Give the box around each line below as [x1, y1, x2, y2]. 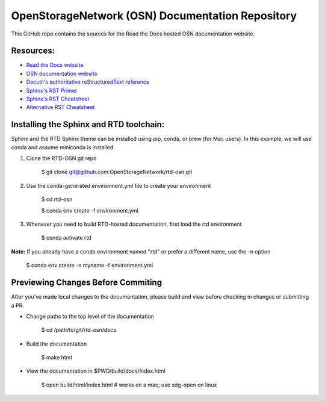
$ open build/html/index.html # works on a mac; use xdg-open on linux [41, 381, 217, 388]
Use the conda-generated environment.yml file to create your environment [26, 182, 211, 189]
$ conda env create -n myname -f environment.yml [26, 262, 153, 269]
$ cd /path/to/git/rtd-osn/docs [41, 326, 117, 334]
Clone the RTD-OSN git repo [26, 155, 97, 162]
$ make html [41, 354, 72, 361]
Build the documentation [26, 340, 87, 347]
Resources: [11, 46, 55, 56]
